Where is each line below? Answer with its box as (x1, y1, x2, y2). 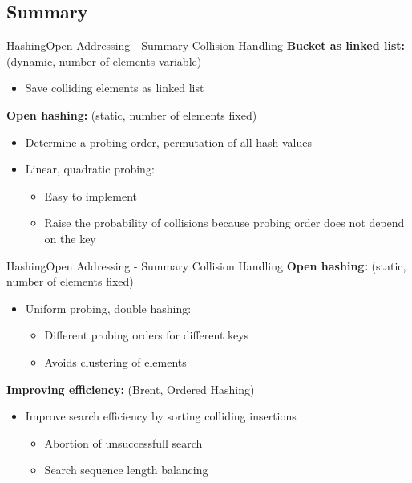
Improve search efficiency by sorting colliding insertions (25, 408, 297, 424)
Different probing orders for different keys (44, 327, 249, 343)
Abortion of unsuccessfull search (44, 434, 203, 451)
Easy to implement (44, 187, 137, 204)
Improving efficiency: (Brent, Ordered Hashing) (6, 380, 255, 397)
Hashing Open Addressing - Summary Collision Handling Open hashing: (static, (6, 257, 406, 274)
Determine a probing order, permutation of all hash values (25, 133, 312, 150)
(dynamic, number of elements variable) (6, 52, 202, 69)
